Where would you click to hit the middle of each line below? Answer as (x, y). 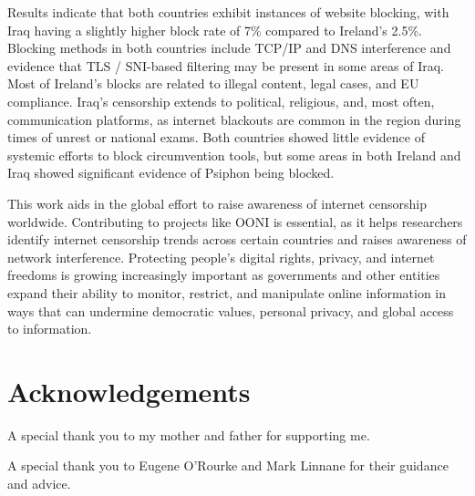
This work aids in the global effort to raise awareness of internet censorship (217, 203)
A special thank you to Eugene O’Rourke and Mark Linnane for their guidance (228, 465)
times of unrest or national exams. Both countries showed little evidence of (216, 137)
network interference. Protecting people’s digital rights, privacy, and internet (221, 257)
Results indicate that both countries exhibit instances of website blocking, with (228, 12)
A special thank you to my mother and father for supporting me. (189, 434)
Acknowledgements (129, 391)
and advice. (39, 483)
